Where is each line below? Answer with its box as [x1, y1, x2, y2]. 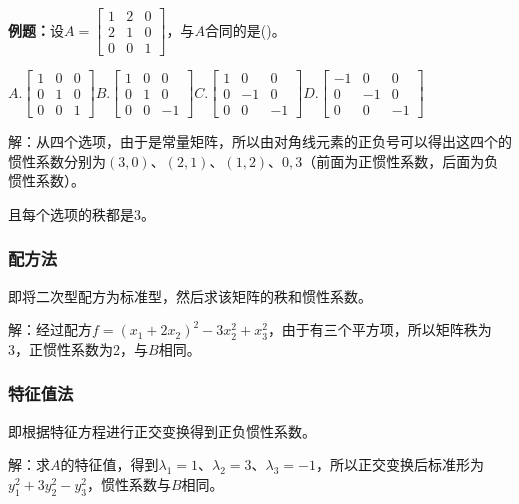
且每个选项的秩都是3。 [8, 203, 155, 224]
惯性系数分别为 [8, 150, 106, 171]
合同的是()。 [204, 19, 286, 40]
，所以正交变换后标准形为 [315, 454, 484, 475]
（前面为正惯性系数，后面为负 [302, 150, 499, 171]
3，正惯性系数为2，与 [8, 338, 148, 359]
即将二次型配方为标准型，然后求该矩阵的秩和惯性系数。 [8, 285, 372, 306]
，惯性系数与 [86, 473, 171, 494]
